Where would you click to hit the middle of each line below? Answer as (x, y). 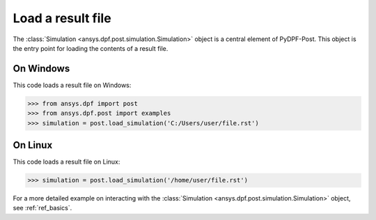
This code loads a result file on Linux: (66, 162)
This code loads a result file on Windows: (72, 85)
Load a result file (62, 18)
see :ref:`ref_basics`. (42, 208)
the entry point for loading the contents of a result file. (91, 48)
